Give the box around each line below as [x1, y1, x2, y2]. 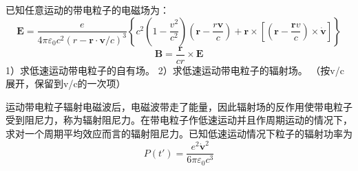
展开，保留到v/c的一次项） [6, 76, 126, 91]
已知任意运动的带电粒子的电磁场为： [6, 3, 169, 16]
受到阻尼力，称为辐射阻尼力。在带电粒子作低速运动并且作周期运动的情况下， [6, 113, 352, 127]
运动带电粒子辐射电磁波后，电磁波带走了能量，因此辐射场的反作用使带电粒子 [6, 99, 352, 113]
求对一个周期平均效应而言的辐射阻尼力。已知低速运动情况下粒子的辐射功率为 [6, 126, 352, 141]
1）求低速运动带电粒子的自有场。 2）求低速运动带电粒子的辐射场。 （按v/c [6, 62, 344, 77]
